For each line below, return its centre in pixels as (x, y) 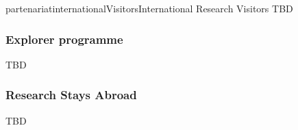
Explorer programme (64, 39)
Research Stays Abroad (71, 95)
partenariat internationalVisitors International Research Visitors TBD (149, 8)
